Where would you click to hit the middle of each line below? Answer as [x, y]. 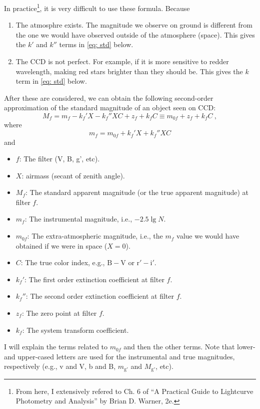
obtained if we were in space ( [61, 245]
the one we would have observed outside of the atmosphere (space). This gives [135, 34]
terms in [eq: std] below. [96, 44]
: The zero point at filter [59, 313]
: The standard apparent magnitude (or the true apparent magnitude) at [137, 192]
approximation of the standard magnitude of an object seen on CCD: [110, 108]
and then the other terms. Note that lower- [189, 347]
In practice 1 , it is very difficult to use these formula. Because [97, 7]
